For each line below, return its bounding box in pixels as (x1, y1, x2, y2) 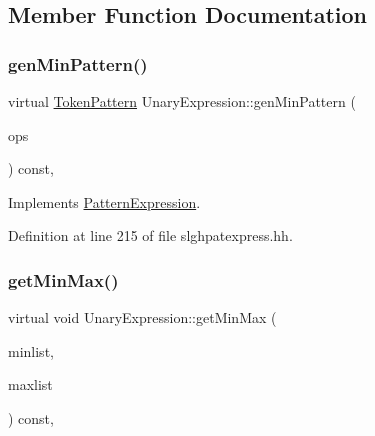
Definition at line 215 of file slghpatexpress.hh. (8, 225, 293, 246)
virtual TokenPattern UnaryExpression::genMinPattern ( (8, 91, 356, 111)
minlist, (8, 340, 54, 361)
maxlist (8, 374, 53, 395)
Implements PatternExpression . (8, 191, 201, 212)
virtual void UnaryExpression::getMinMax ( (8, 307, 277, 328)
